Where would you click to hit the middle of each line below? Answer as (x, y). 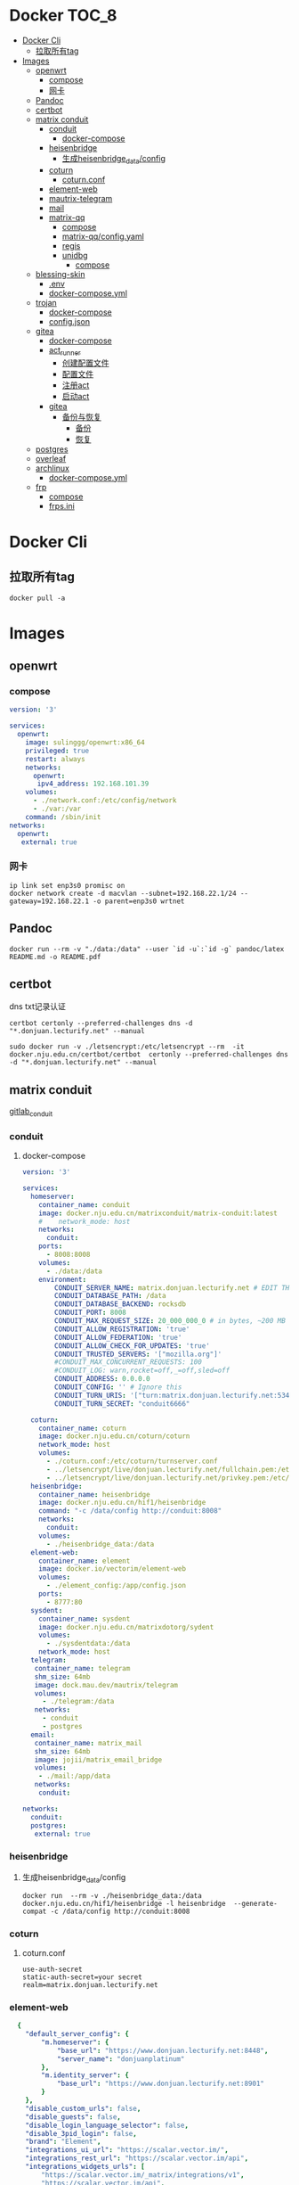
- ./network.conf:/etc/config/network (105, 801)
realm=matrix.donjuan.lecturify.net (90, 1984)
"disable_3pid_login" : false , (81, 2133)
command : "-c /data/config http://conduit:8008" (130, 1511)
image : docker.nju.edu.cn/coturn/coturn (114, 1436)
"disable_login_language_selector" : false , (107, 2125)
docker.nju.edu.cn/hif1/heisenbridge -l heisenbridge (124, 1903)
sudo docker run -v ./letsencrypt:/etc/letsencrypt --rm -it (127, 1047)
